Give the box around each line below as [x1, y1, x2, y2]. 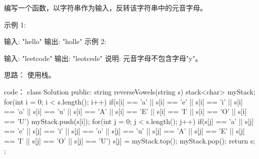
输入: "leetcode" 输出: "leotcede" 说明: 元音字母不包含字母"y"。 [4, 52, 202, 63]
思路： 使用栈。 [4, 69, 55, 80]
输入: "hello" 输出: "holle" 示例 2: [4, 36, 106, 46]
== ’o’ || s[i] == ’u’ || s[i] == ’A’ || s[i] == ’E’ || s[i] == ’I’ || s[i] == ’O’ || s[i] [4, 106, 247, 116]
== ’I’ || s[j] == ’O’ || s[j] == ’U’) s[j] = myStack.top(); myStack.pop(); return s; [4, 135, 255, 145]
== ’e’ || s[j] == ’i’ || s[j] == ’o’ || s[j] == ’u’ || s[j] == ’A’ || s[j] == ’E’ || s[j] [4, 125, 245, 136]
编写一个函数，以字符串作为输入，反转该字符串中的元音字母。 [4, 2, 207, 12]
